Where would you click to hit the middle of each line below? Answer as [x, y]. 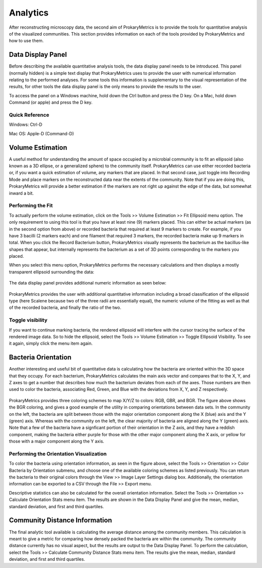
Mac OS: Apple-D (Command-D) [41, 133]
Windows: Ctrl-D [26, 124]
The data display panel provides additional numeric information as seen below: [88, 283]
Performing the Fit [31, 206]
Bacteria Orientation [40, 357]
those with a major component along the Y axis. [57, 441]
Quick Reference [29, 115]
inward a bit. [21, 193]
